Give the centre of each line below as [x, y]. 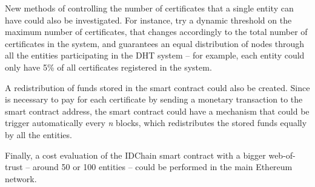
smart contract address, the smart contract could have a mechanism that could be [157, 111]
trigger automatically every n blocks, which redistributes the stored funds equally [156, 123]
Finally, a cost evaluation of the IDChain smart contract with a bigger [135, 155]
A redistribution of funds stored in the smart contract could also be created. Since [157, 87]
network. [21, 178]
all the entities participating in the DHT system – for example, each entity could [155, 55]
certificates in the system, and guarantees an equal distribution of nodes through [155, 43]
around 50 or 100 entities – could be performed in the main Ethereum [163, 167]
